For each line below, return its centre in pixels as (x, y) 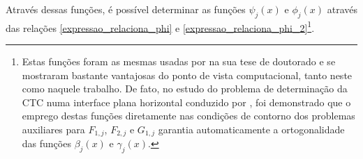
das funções (46, 143)
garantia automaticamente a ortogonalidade (251, 129)
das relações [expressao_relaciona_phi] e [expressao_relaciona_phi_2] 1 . (160, 26)
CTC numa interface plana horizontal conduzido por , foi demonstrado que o (186, 102)
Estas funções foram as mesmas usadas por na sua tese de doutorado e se (179, 61)
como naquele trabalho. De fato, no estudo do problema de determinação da (185, 89)
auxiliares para (53, 129)
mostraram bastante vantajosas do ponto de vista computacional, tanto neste (187, 75)
